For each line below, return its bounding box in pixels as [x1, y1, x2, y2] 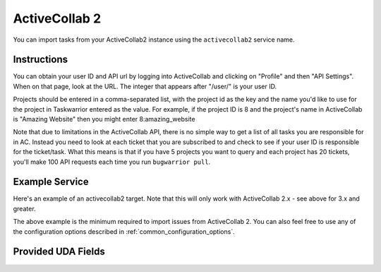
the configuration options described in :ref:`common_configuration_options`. [13, 227, 236, 236]
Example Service [13, 176, 89, 188]
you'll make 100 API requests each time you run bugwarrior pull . [13, 158, 211, 166]
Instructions [13, 54, 68, 66]
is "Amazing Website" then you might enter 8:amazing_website [13, 115, 195, 124]
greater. [13, 204, 36, 213]
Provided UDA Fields [13, 246, 105, 258]
